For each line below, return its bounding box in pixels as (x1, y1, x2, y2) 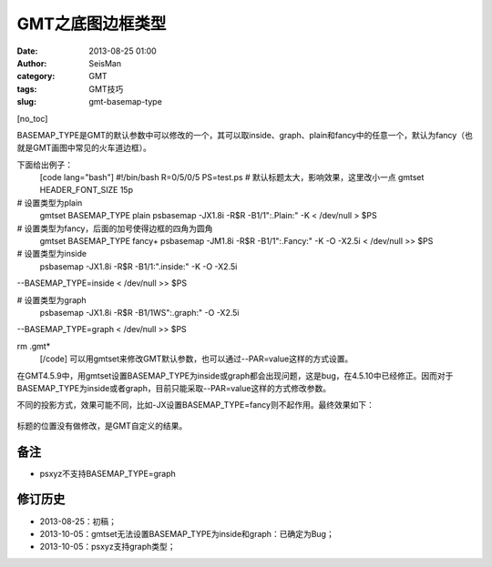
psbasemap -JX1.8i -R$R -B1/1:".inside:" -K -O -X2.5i (39, 260, 238, 272)
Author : (16, 57, 47, 68)
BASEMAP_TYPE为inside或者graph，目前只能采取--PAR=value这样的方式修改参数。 (16, 382, 332, 393)
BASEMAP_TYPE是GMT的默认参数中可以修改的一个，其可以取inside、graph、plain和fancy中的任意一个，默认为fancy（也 (16, 129, 473, 140)
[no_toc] (16, 113, 48, 124)
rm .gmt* (16, 340, 51, 351)
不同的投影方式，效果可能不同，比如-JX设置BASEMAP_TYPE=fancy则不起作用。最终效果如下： (16, 400, 375, 410)
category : (16, 71, 56, 82)
